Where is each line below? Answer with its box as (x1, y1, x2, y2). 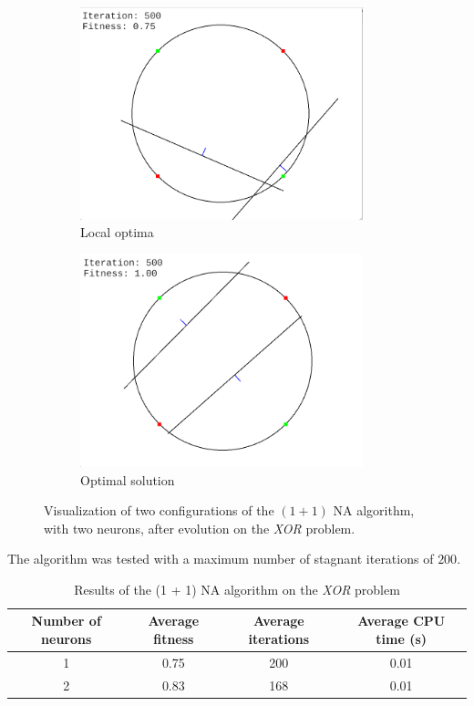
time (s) (376, 629, 428, 649)
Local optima (80, 223, 154, 242)
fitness (153, 629, 194, 649)
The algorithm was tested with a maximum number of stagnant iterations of (7, 549, 434, 568)
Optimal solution (80, 470, 175, 489)
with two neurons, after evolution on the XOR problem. (44, 518, 355, 537)
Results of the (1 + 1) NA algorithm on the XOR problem (74, 579, 400, 598)
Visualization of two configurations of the (44, 501, 274, 520)
